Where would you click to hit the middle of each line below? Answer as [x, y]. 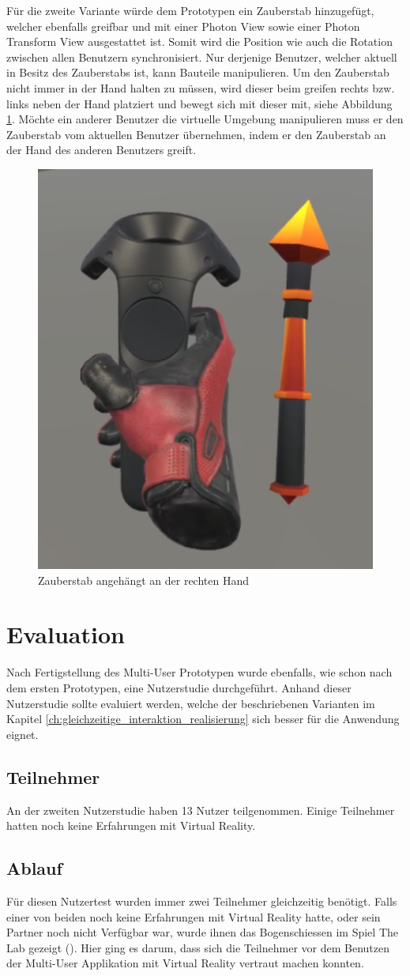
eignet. [23, 734]
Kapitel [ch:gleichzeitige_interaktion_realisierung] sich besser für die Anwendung [203, 719]
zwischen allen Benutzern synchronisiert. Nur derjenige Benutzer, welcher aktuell [202, 57]
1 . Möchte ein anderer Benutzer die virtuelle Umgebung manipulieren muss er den [205, 119]
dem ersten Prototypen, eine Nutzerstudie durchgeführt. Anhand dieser [179, 688]
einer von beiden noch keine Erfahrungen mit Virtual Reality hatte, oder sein [194, 916]
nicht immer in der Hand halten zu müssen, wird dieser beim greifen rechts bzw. [201, 87]
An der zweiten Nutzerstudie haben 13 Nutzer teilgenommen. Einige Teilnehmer [201, 810]
